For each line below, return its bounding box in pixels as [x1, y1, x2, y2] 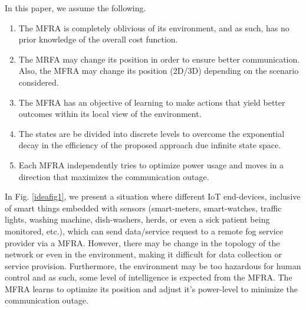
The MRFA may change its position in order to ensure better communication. [18, 53, 300, 65]
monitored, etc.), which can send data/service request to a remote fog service [5, 224, 284, 237]
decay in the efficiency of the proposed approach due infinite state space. [18, 139, 281, 151]
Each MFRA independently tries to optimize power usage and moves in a [18, 158, 284, 171]
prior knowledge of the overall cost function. [18, 33, 178, 45]
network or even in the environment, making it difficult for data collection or [5, 248, 282, 260]
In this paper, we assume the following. [5, 2, 146, 14]
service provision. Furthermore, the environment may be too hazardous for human [5, 259, 301, 272]
